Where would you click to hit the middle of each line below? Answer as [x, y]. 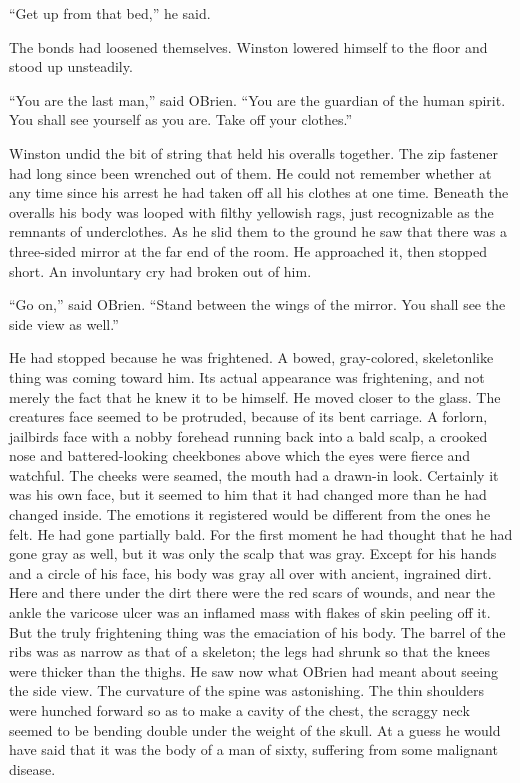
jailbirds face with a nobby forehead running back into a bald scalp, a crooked [248, 435]
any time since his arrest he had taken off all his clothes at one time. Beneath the [259, 192]
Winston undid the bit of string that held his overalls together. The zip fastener [254, 152]
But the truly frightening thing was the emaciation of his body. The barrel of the [257, 631]
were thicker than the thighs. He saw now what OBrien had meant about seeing [253, 670]
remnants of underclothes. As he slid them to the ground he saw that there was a [258, 231]
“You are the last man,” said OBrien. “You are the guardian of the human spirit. [257, 99]
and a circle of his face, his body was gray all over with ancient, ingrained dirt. [250, 572]
